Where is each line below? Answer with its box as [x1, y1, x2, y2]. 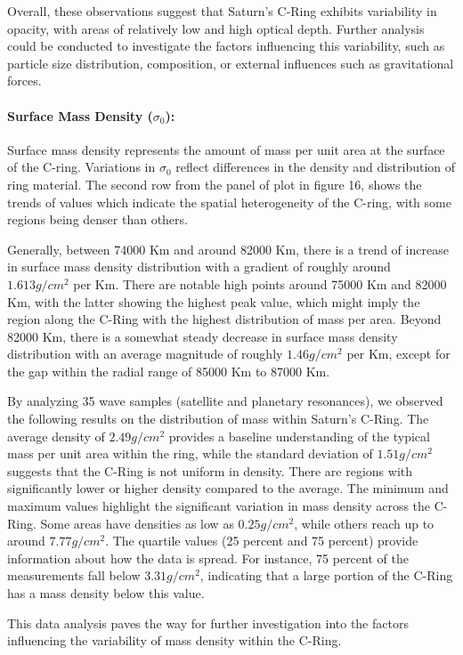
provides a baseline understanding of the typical [168, 426, 430, 445]
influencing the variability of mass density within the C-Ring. [7, 631, 342, 650]
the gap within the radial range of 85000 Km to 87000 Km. [7, 361, 330, 380]
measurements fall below [7, 566, 141, 585]
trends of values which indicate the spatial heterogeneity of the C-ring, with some [7, 192, 451, 211]
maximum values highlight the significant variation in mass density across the [7, 497, 431, 515]
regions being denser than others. [7, 210, 188, 229]
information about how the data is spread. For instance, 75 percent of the [7, 548, 409, 567]
